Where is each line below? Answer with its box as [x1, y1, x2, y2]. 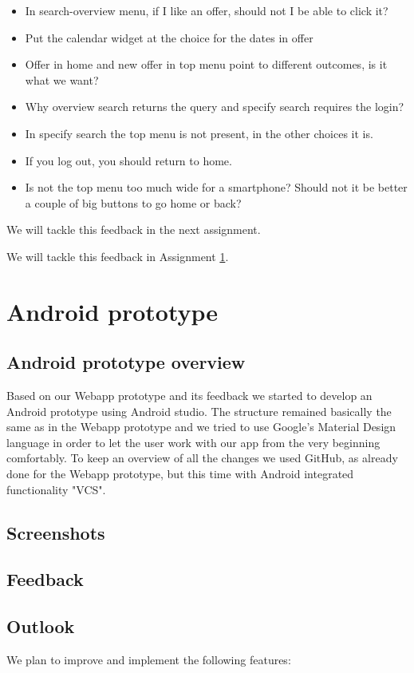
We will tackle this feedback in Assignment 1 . [6, 247, 229, 264]
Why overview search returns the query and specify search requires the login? [25, 98, 404, 115]
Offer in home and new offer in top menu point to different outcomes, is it [25, 56, 388, 73]
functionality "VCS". [6, 481, 106, 497]
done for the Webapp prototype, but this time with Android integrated [6, 465, 354, 482]
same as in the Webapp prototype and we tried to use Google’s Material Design [6, 418, 396, 435]
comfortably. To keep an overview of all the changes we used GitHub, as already [6, 449, 398, 466]
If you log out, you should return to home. [25, 152, 232, 168]
